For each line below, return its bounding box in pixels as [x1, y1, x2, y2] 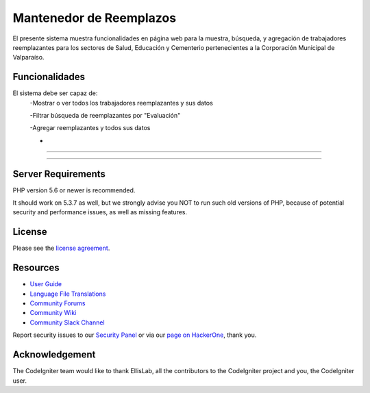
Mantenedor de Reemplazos [12, 10, 177, 25]
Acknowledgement [12, 349, 96, 361]
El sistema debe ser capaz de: [12, 89, 98, 97]
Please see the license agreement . [12, 244, 110, 253]
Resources [12, 262, 60, 274]
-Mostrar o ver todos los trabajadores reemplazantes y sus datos [29, 99, 214, 107]
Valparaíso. [12, 53, 45, 62]
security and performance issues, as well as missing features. [12, 208, 188, 216]
